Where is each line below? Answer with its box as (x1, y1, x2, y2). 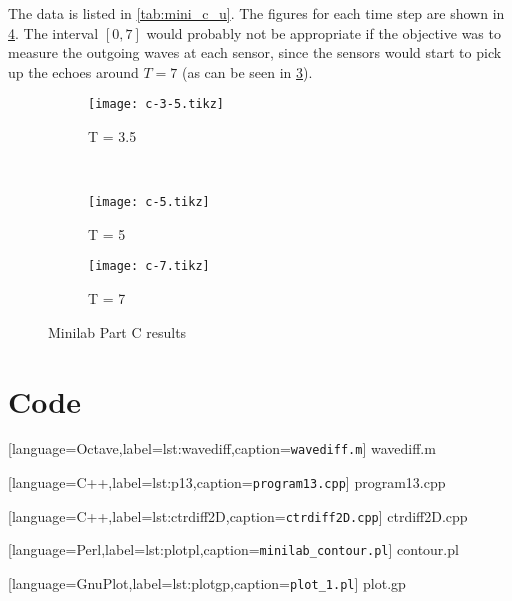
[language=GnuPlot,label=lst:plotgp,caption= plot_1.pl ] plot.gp (8, 573, 406, 594)
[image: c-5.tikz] (88, 195, 210, 210)
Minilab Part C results (48, 321, 187, 342)
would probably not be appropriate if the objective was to (146, 22, 501, 43)
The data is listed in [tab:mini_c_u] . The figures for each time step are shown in (8, 3, 505, 23)
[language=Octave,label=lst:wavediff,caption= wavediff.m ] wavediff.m (8, 438, 436, 459)
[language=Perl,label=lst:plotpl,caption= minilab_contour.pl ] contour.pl (8, 539, 459, 560)
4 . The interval (8, 22, 99, 43)
